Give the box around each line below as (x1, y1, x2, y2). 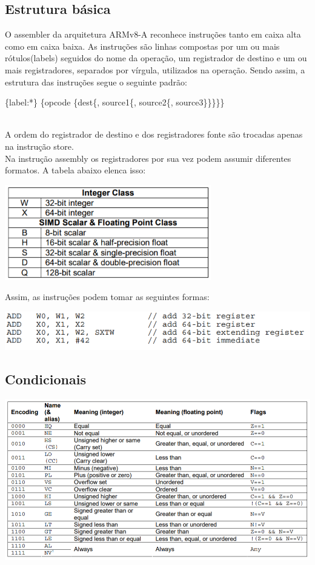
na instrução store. (5, 139, 74, 152)
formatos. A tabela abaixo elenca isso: (5, 164, 146, 176)
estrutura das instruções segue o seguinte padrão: (5, 75, 187, 88)
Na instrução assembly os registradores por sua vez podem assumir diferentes (5, 152, 291, 164)
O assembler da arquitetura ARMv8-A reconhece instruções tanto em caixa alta (5, 28, 301, 41)
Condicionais (5, 369, 86, 388)
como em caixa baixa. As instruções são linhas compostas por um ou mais (5, 39, 280, 52)
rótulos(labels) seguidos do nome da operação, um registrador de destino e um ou (5, 52, 307, 64)
